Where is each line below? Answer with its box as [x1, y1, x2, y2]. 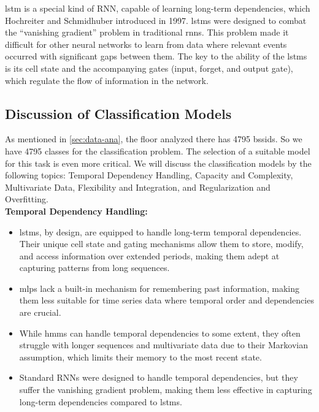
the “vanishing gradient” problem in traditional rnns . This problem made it [5, 26, 289, 39]
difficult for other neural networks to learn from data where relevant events [5, 37, 287, 50]
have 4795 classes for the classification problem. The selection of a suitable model [5, 144, 310, 157]
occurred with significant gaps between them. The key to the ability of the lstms [5, 50, 307, 63]
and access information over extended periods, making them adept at [19, 249, 280, 262]
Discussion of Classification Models [5, 104, 232, 123]
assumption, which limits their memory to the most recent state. [19, 350, 262, 363]
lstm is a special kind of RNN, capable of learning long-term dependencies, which [5, 2, 310, 14]
